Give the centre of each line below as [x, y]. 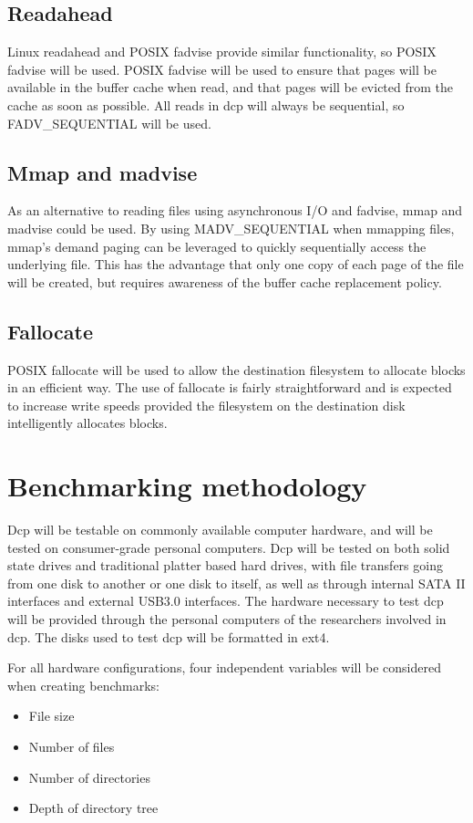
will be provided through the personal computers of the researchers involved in [227, 619]
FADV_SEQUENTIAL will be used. [109, 123]
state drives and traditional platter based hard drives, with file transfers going [225, 565]
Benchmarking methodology [187, 486]
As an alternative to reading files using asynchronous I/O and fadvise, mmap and [235, 210]
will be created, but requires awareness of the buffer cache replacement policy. [225, 281]
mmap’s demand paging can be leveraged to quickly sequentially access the [217, 246]
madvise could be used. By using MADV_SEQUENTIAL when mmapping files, [231, 228]
